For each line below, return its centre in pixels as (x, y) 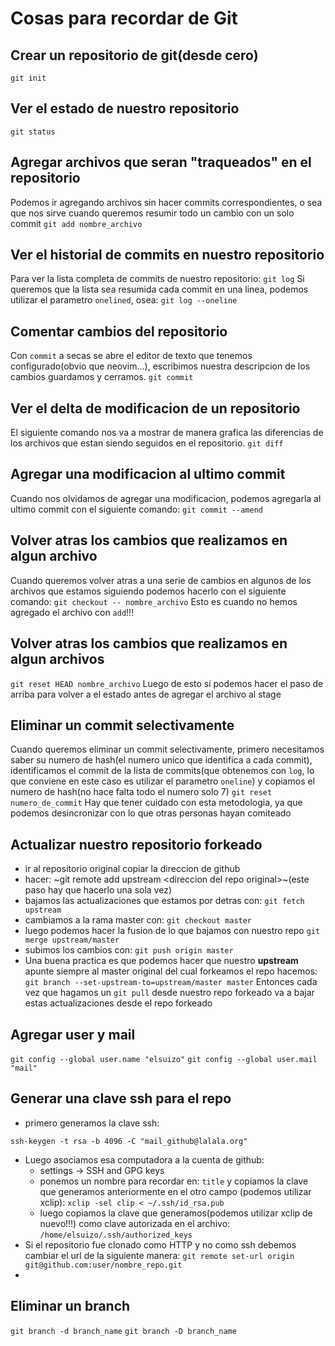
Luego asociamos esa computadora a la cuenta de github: (144, 1159)
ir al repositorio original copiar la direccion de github (132, 869)
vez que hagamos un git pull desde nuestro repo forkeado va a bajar (169, 993)
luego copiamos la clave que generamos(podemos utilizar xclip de (176, 1213)
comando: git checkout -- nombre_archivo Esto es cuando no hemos (154, 601)
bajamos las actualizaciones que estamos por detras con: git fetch (164, 901)
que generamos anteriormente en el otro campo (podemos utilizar (175, 1191)
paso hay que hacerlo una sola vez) (98, 890)
